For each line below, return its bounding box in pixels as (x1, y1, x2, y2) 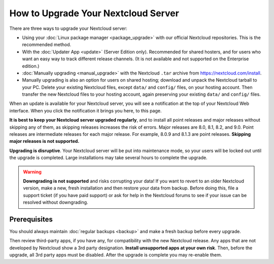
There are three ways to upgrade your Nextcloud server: (9, 25, 127, 31)
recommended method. (22, 42, 72, 48)
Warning (23, 169, 42, 175)
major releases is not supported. (9, 138, 80, 144)
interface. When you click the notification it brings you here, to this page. (9, 107, 162, 114)
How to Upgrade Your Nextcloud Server (9, 8, 180, 19)
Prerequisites (9, 215, 53, 223)
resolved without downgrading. (23, 199, 88, 205)
